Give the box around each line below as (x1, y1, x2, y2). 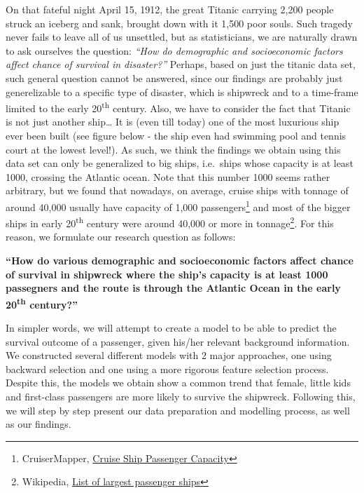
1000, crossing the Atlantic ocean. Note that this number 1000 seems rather (6, 169, 330, 184)
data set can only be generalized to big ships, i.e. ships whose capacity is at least (6, 156, 353, 170)
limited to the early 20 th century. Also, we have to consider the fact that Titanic (6, 99, 351, 115)
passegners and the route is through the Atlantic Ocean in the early (6, 281, 341, 295)
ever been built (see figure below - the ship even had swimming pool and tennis (6, 128, 346, 142)
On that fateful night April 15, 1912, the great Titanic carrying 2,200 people (6, 2, 334, 16)
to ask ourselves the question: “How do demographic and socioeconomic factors (6, 43, 343, 58)
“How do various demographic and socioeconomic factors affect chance (6, 253, 353, 268)
